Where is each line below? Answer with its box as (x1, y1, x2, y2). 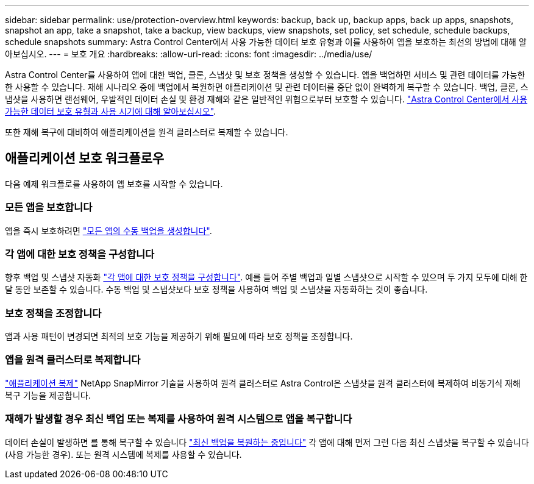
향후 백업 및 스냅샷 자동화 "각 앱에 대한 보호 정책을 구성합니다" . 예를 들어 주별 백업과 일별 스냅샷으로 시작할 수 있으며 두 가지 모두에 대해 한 (5, 272, 528, 283)
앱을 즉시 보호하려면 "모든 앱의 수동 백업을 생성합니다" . (5, 225, 212, 236)
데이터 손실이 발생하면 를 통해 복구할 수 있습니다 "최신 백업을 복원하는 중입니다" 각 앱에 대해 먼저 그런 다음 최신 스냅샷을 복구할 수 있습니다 (5, 436, 529, 447)
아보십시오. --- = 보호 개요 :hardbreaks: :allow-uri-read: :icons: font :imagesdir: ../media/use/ (5, 49, 372, 59)
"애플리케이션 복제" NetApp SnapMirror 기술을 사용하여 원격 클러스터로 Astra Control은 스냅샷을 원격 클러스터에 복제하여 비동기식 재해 (5, 377, 521, 388)
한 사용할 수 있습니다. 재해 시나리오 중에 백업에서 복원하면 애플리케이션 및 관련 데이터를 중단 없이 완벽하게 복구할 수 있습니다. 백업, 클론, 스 (5, 82, 529, 92)
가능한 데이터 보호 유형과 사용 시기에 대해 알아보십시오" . (5, 106, 216, 116)
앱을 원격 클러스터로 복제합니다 (5, 354, 141, 366)
